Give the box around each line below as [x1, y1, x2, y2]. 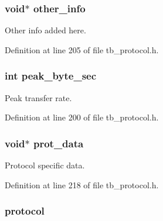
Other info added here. [5, 24, 86, 36]
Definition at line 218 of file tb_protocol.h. [5, 178, 159, 191]
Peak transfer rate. [5, 91, 72, 103]
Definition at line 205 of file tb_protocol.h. [5, 43, 159, 56]
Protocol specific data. [5, 159, 85, 171]
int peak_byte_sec [5, 68, 97, 83]
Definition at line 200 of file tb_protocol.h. [5, 111, 159, 123]
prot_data [33, 136, 84, 150]
